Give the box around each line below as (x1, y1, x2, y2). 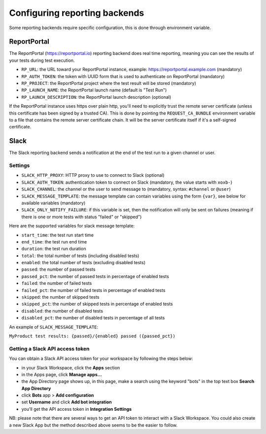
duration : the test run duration (21, 246, 86, 252)
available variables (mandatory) (21, 200, 86, 206)
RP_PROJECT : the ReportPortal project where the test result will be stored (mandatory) (21, 80, 197, 86)
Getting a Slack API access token (9, 345, 90, 352)
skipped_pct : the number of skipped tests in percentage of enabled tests (21, 301, 173, 307)
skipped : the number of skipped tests (21, 294, 100, 300)
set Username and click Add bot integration (21, 399, 112, 405)
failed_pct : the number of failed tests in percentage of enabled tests (21, 287, 166, 293)
